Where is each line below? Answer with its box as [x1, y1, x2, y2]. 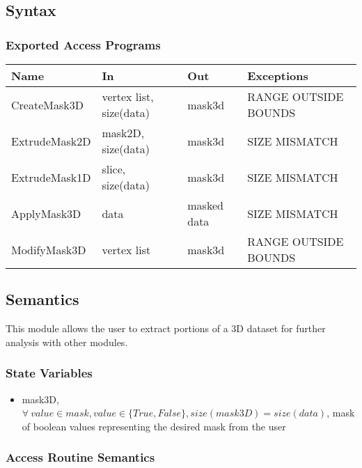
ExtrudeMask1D [11, 169, 91, 185]
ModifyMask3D [11, 241, 86, 258]
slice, [102, 161, 126, 177]
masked [187, 197, 223, 213]
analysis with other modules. [6, 334, 128, 349]
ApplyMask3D [11, 205, 81, 221]
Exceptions [247, 68, 308, 84]
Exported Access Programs [6, 36, 161, 53]
